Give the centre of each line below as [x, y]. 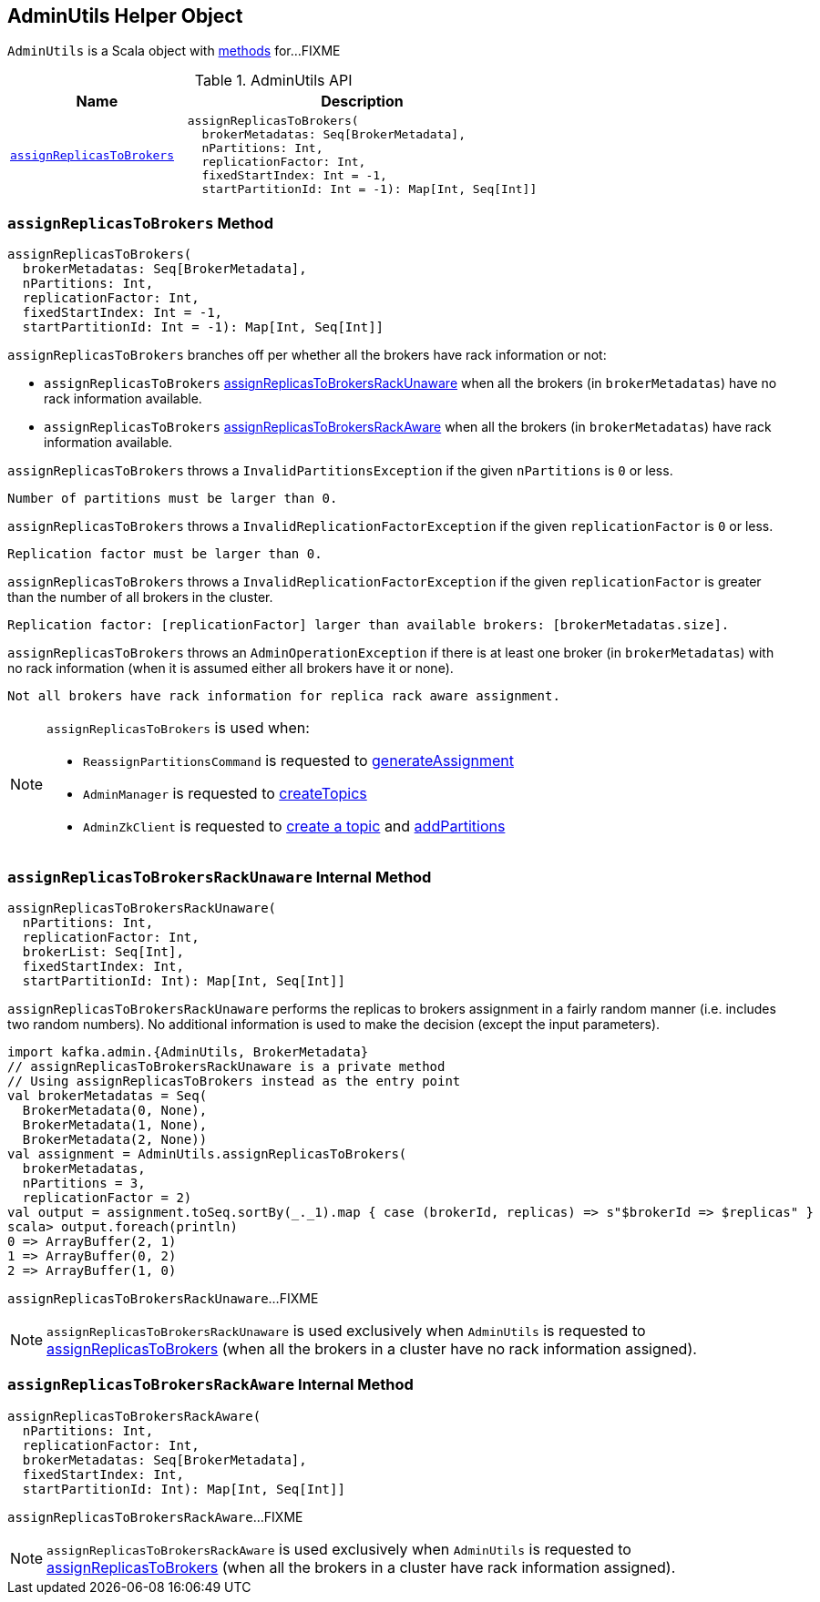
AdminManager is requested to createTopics [225, 794]
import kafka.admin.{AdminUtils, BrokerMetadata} [188, 1051]
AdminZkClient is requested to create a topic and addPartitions [294, 827]
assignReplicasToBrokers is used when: [178, 728]
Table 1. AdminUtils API [273, 81]
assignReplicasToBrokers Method [140, 223]
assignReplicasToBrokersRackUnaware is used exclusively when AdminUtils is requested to [346, 1330]
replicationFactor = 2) [107, 1197]
